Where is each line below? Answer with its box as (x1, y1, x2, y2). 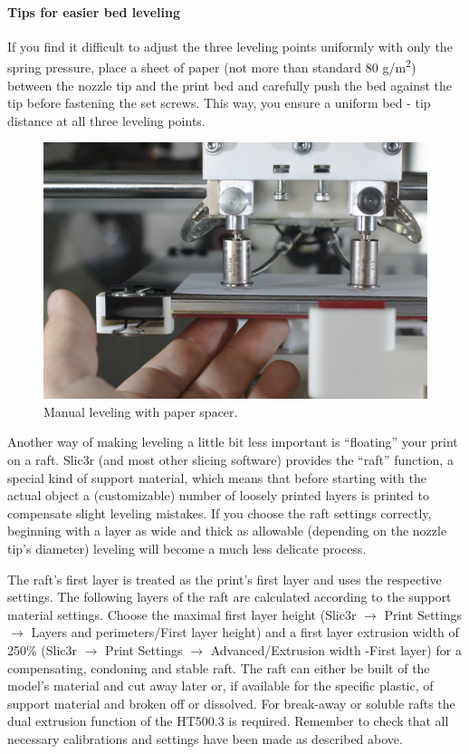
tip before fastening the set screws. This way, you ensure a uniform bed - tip (7, 93, 431, 112)
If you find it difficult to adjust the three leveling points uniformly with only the (7, 36, 453, 55)
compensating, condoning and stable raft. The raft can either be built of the (7, 658, 430, 677)
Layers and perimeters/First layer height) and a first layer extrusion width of (31, 623, 459, 642)
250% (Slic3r (7, 640, 78, 659)
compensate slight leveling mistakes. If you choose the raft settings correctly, (7, 503, 432, 522)
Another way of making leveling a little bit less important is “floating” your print (7, 432, 458, 451)
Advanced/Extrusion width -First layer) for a (210, 640, 462, 659)
